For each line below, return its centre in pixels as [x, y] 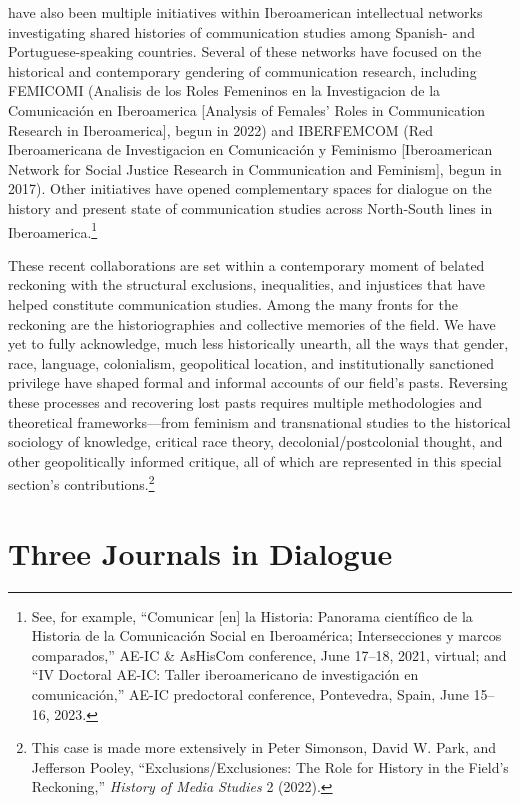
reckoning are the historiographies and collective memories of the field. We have [252, 323]
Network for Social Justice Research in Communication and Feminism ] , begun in [255, 168]
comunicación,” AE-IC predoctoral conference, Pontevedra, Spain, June [250, 694]
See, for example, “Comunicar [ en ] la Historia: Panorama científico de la [252, 615]
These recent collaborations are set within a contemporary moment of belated [246, 264]
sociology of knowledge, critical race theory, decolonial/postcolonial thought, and [255, 441]
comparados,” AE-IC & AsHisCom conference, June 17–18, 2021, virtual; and [269, 654]
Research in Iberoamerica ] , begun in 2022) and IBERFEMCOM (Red [221, 129]
